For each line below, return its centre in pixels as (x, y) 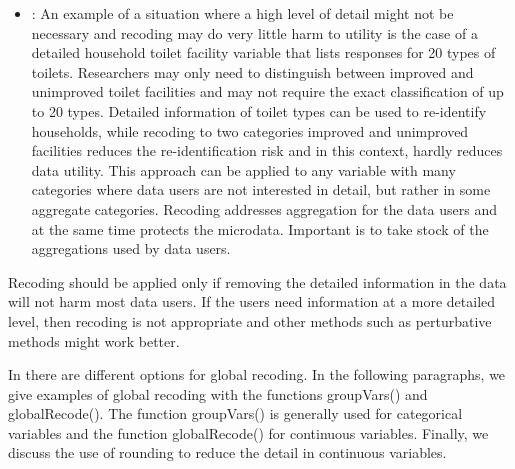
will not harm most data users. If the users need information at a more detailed (252, 301)
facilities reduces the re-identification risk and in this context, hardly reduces (267, 150)
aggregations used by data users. (131, 248)
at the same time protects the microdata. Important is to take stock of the (260, 228)
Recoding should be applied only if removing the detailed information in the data (257, 281)
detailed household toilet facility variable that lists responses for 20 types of (263, 52)
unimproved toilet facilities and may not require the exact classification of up (267, 91)
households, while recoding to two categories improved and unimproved (250, 130)
